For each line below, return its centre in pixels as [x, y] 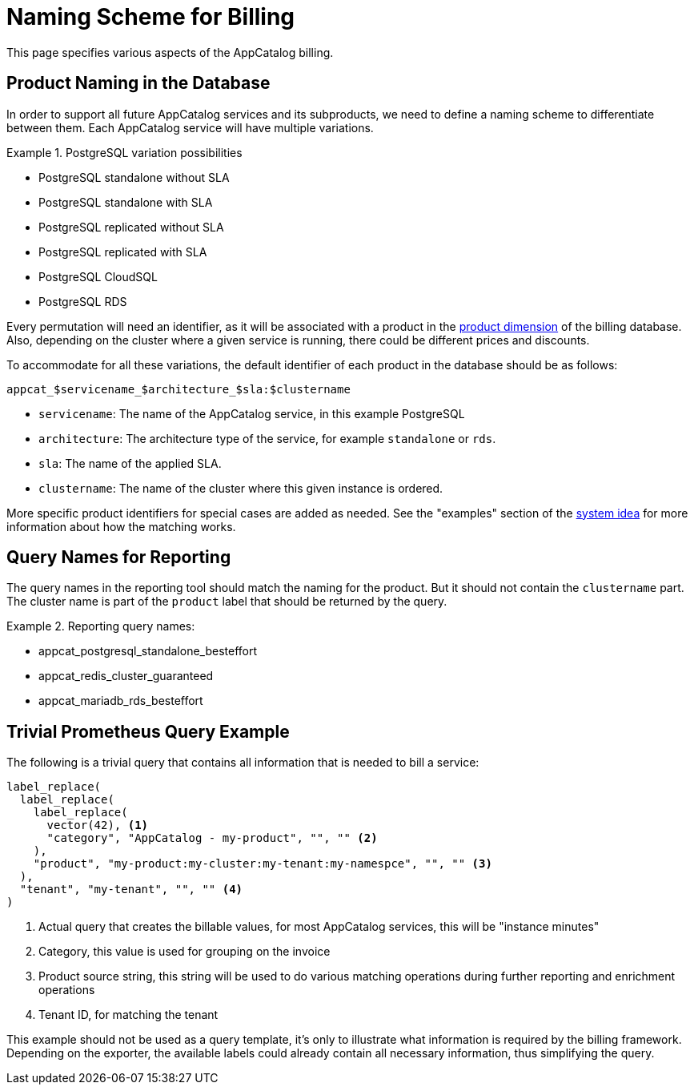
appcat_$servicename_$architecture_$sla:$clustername [179, 389]
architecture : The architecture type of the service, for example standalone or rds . [267, 438]
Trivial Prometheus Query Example [148, 731]
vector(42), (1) [98, 825]
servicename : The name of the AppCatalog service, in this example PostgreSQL [252, 413]
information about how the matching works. [121, 526]
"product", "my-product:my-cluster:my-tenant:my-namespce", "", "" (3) [263, 864]
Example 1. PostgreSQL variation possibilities [124, 152]
